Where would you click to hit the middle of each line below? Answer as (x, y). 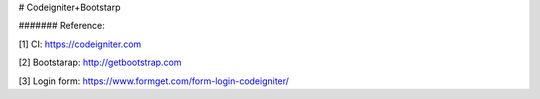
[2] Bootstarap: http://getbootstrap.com (100, 62)
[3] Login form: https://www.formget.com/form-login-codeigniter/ (154, 81)
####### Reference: (61, 26)
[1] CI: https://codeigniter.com (80, 44)
